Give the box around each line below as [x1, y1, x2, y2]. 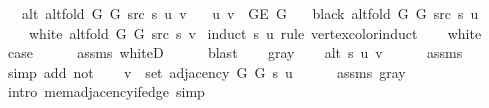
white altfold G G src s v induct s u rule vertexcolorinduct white [28, 22, 482, 43]
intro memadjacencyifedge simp [7, 81, 205, 102]
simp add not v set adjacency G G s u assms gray [7, 61, 406, 82]
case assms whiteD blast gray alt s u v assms [7, 42, 463, 63]
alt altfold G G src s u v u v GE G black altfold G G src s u [21, 3, 479, 23]
